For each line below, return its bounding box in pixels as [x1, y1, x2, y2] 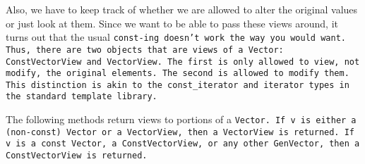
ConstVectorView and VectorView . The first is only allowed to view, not [6, 56, 360, 67]
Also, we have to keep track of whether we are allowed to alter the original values [6, 2, 358, 16]
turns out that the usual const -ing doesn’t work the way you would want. [6, 30, 346, 44]
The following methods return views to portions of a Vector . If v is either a [6, 112, 357, 127]
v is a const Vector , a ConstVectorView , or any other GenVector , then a [6, 139, 360, 149]
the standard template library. [6, 92, 157, 102]
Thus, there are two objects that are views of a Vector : [6, 44, 284, 55]
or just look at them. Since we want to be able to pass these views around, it [6, 15, 338, 30]
